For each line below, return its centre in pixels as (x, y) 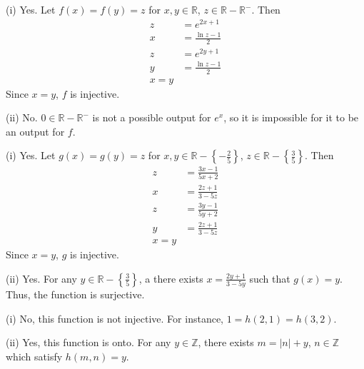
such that (270, 278)
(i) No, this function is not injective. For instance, (115, 318)
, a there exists (171, 278)
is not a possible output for (152, 117)
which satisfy (34, 356)
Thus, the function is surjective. (75, 294)
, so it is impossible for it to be (291, 117)
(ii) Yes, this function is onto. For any (89, 342)
